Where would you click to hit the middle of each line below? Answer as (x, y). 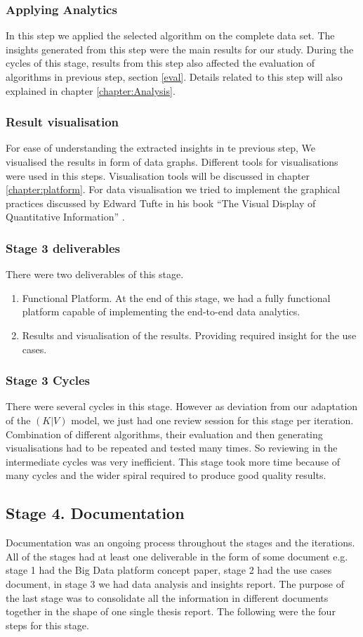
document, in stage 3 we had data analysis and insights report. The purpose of (175, 583)
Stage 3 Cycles (48, 380)
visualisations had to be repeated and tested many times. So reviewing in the (172, 448)
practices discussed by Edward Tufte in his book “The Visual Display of (161, 203)
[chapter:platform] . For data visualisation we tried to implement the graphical (173, 189)
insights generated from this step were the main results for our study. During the (180, 49)
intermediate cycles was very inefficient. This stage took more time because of (173, 461)
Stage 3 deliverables (63, 248)
